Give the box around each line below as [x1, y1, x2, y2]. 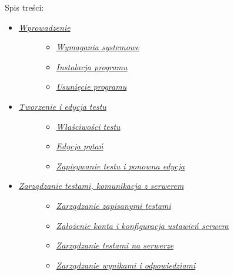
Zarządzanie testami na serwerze [56, 239, 174, 251]
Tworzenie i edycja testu [18, 100, 106, 112]
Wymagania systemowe [56, 41, 139, 53]
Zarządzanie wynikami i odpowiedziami [56, 258, 196, 271]
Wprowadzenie [18, 21, 71, 33]
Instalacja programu [56, 60, 128, 73]
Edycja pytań [56, 140, 103, 152]
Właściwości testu [56, 120, 121, 132]
